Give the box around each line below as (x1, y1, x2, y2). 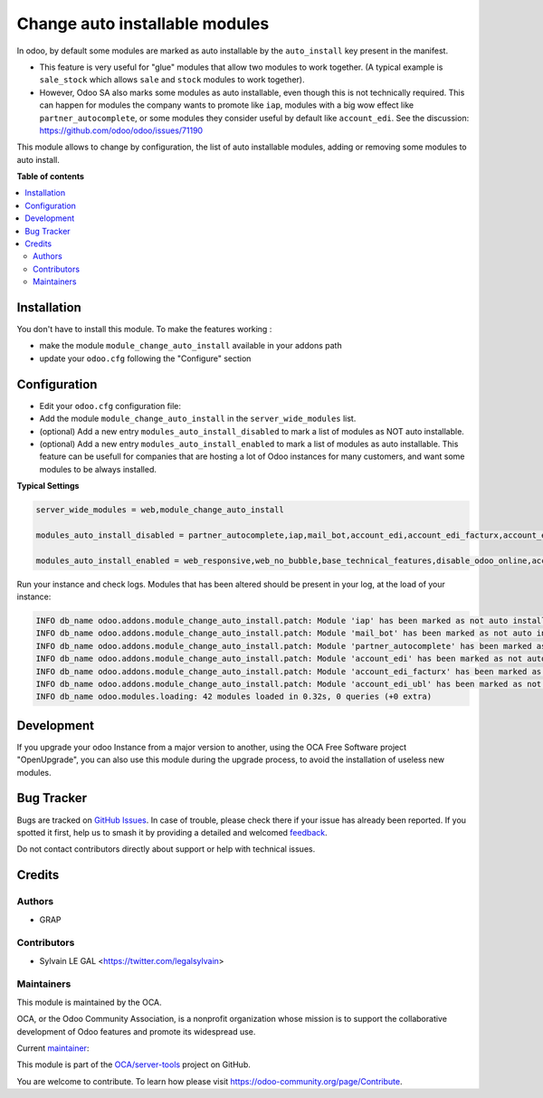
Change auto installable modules (16, 14, 270, 33)
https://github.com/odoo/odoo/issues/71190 (39, 125, 204, 136)
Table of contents (16, 171, 85, 182)
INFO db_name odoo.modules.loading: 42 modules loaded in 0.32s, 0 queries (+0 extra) (35, 692, 433, 702)
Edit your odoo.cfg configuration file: (39, 400, 181, 411)
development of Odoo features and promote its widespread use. (16, 1026, 256, 1036)
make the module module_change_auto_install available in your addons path (39, 340, 343, 351)
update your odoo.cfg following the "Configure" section (39, 353, 252, 364)
